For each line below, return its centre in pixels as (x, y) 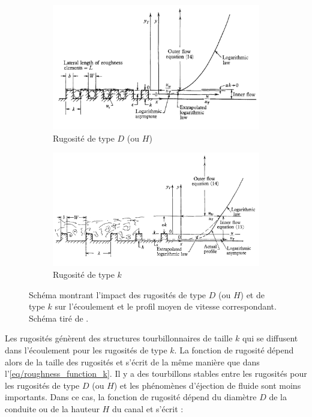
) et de (252, 294)
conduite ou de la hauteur (52, 408)
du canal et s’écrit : (148, 408)
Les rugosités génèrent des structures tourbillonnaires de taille (119, 338)
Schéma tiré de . (59, 318)
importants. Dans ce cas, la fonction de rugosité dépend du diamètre (131, 397)
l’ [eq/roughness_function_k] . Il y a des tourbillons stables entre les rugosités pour (156, 373)
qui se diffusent (270, 338)
